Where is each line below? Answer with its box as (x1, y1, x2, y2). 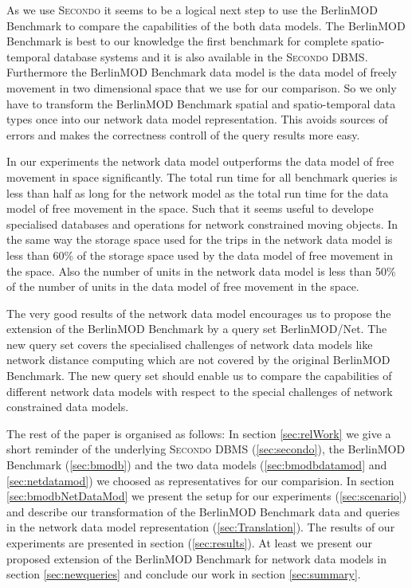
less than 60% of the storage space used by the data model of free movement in (6, 246, 393, 263)
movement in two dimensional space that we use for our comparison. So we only (6, 79, 397, 96)
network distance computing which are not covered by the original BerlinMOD (6, 351, 390, 368)
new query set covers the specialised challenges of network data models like (6, 335, 373, 352)
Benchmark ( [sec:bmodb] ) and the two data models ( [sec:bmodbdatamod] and (6, 457, 387, 473)
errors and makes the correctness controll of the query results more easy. (6, 126, 360, 143)
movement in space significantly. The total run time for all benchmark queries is (6, 168, 398, 185)
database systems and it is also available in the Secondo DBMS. (53, 48, 368, 65)
